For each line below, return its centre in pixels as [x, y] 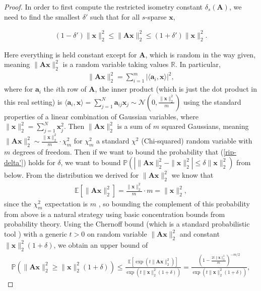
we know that [192, 175]
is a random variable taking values [116, 64]
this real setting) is [33, 101]
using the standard [212, 101]
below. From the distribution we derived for [72, 175]
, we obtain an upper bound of [101, 244]
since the [18, 204]
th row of [72, 89]
